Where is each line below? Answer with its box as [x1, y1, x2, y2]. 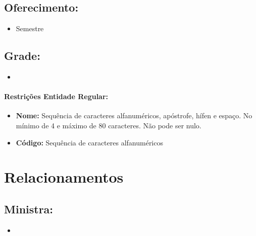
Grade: [4, 48, 40, 63]
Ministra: [4, 201, 54, 216]
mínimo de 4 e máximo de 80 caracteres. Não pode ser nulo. [16, 120, 201, 130]
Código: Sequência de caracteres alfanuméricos [16, 137, 163, 147]
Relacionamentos [4, 167, 124, 187]
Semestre [16, 23, 44, 34]
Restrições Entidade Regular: [4, 91, 109, 102]
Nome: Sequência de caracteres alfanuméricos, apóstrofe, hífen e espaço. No [16, 110, 252, 121]
